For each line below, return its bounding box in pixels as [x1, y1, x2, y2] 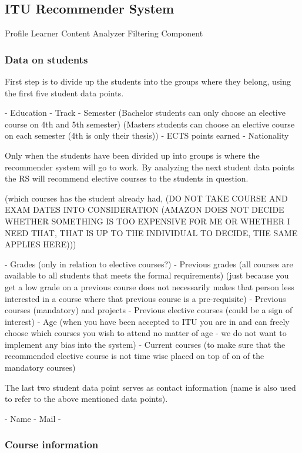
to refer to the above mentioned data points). [5, 392, 168, 405]
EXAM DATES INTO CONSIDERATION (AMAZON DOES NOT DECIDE [5, 203, 284, 216]
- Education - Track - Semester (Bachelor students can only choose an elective [5, 106, 286, 119]
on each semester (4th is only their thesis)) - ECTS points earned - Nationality [5, 129, 289, 142]
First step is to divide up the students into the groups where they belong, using [5, 75, 291, 88]
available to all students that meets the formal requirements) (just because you [5, 269, 289, 281]
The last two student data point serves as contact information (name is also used [5, 381, 296, 393]
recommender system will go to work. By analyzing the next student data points [5, 160, 294, 173]
